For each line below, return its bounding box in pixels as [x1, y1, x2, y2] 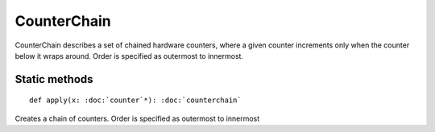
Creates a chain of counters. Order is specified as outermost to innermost [14, 113, 260, 123]
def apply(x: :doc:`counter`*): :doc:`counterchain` [29, 96, 242, 105]
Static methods [14, 72, 93, 86]
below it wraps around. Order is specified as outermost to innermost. [14, 51, 244, 60]
